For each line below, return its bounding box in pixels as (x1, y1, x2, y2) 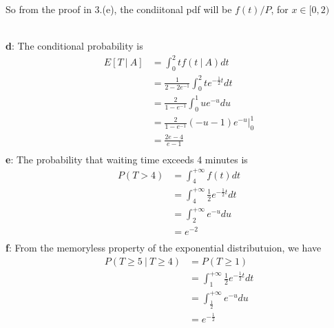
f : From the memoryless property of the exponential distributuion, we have (6, 240, 322, 255)
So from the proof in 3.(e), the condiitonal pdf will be (6, 2, 232, 16)
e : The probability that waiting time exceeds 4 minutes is (6, 152, 248, 166)
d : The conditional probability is (6, 39, 143, 53)
